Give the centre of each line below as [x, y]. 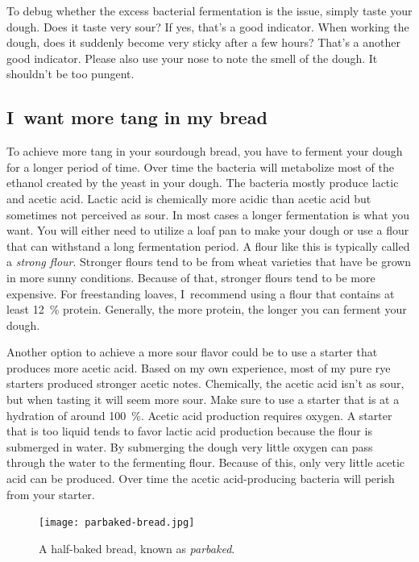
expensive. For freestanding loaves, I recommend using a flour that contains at [201, 293]
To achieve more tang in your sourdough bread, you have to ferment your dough [205, 151]
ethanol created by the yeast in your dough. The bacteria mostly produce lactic [203, 183]
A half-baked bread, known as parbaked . [137, 548]
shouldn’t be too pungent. [71, 74]
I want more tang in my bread [137, 117]
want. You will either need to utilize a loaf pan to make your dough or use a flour [208, 230]
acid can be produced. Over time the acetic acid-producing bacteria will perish [201, 479]
